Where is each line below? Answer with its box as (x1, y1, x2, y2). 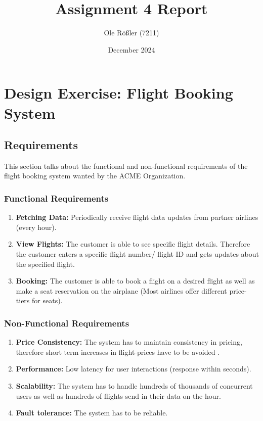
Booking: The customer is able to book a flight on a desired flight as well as (16, 275, 255, 286)
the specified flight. (16, 258, 75, 269)
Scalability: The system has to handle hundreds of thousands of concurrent (16, 381, 253, 391)
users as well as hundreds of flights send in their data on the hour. (16, 390, 221, 401)
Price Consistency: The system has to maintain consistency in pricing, (16, 337, 242, 347)
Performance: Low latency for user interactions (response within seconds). (16, 363, 251, 374)
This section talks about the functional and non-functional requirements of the (4, 160, 248, 171)
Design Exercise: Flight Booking (4, 82, 233, 103)
